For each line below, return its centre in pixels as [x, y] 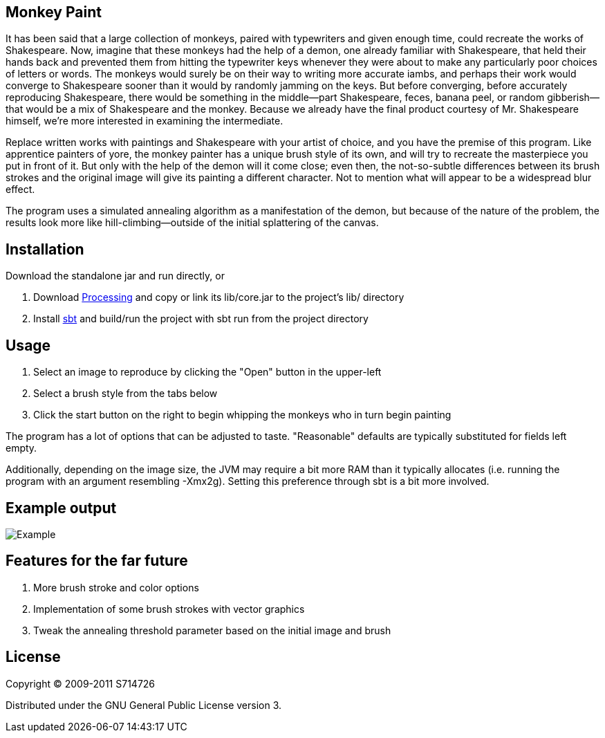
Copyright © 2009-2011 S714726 [81, 683]
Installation [45, 249]
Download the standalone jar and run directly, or [115, 276]
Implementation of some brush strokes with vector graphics [169, 609]
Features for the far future [97, 561]
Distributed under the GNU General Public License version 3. [144, 705]
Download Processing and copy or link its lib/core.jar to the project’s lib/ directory [219, 297]
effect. [20, 190]
